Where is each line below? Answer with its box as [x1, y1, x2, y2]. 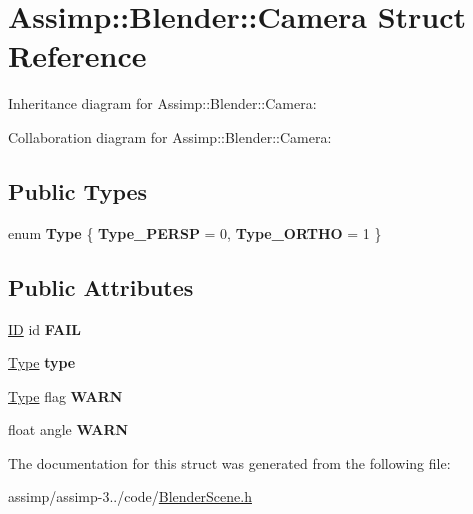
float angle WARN [8, 419, 129, 440]
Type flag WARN [8, 385, 123, 406]
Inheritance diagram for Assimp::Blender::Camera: [8, 93, 317, 114]
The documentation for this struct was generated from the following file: [8, 452, 451, 473]
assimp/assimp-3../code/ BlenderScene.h [8, 486, 252, 507]
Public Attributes [8, 271, 194, 302]
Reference [8, 35, 147, 76]
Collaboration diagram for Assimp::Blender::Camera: [8, 126, 332, 147]
